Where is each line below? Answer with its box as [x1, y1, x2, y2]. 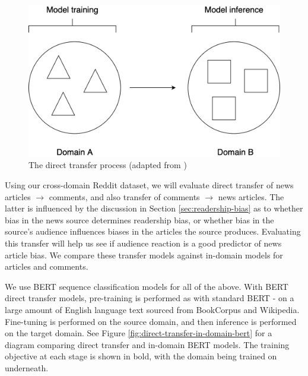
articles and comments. [5, 260, 88, 273]
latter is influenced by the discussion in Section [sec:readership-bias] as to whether [5, 202, 303, 214]
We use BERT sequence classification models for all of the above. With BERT [5, 280, 288, 292]
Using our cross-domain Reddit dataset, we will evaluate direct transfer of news [5, 179, 294, 191]
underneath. [5, 361, 49, 374]
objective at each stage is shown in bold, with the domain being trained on [5, 350, 277, 362]
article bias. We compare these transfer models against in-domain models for [5, 248, 283, 261]
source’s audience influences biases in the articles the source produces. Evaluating [5, 225, 301, 238]
